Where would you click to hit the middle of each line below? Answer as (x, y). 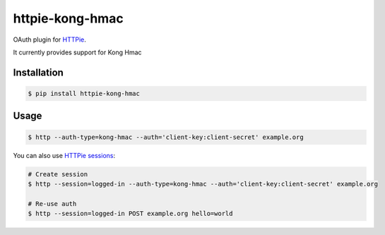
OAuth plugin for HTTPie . (49, 40)
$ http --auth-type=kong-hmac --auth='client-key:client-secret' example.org (166, 137)
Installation (38, 72)
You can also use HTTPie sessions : (64, 155)
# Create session (58, 174)
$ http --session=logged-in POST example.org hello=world (130, 214)
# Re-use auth (52, 204)
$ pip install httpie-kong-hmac (84, 93)
